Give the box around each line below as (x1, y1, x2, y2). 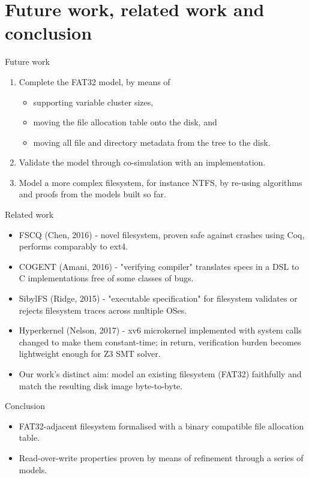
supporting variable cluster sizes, (33, 95, 154, 108)
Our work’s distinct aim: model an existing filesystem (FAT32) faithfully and (19, 368, 302, 380)
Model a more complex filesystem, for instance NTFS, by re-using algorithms (19, 176, 302, 188)
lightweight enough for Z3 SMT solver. (19, 347, 161, 360)
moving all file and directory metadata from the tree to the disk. (33, 136, 271, 148)
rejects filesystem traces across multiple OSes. (19, 303, 187, 316)
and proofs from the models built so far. (19, 188, 166, 200)
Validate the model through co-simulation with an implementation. (19, 156, 266, 169)
